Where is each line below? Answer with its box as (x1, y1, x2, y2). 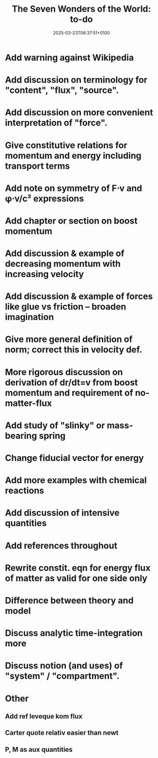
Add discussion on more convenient (5, 107, 154, 118)
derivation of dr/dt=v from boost (5, 377, 138, 388)
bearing (5, 430, 37, 441)
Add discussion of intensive (5, 508, 120, 518)
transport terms (5, 160, 70, 171)
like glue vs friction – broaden (5, 301, 126, 312)
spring (38, 430, 66, 441)
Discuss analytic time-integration (5, 627, 143, 639)
